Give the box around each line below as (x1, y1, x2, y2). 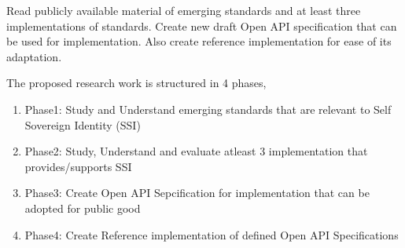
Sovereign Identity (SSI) (24, 116, 141, 133)
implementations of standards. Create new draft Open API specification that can (6, 17, 397, 34)
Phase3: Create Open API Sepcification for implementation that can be (24, 184, 370, 201)
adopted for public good (24, 199, 141, 216)
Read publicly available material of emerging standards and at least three (6, 2, 361, 18)
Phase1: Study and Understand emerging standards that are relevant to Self (24, 100, 392, 117)
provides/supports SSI (24, 158, 132, 174)
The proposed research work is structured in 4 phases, (6, 75, 267, 91)
